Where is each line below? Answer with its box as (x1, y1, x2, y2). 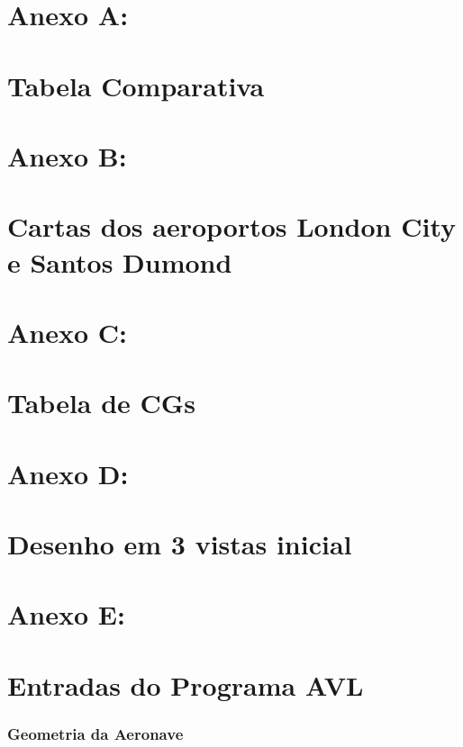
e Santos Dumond (7, 243, 232, 280)
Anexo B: (7, 137, 127, 174)
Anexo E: (7, 596, 125, 633)
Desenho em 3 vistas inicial (7, 526, 352, 562)
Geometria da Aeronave (7, 722, 184, 744)
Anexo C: (7, 313, 128, 350)
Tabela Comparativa (7, 67, 265, 103)
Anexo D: (7, 454, 129, 491)
